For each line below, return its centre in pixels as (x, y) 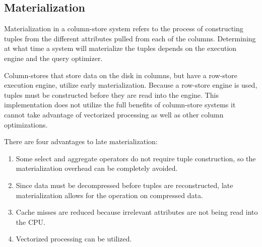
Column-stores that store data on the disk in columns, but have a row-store (121, 75)
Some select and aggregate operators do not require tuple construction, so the (136, 158)
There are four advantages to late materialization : (81, 141)
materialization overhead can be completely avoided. (97, 168)
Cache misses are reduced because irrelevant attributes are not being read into (137, 212)
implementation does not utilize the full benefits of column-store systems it (120, 105)
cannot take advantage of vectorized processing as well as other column (114, 114)
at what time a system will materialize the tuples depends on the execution (120, 48)
